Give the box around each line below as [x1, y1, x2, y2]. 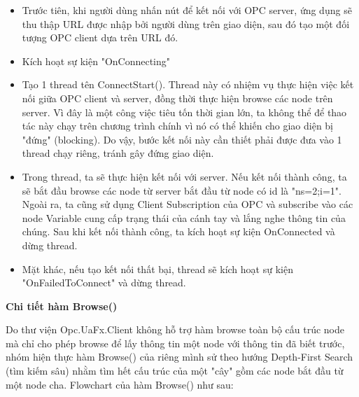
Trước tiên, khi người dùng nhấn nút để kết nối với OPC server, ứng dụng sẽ [22, 3, 352, 17]
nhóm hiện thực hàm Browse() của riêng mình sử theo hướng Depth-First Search [6, 349, 353, 364]
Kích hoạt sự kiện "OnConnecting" [22, 53, 171, 68]
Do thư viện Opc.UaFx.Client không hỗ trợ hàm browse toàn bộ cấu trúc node [6, 322, 345, 337]
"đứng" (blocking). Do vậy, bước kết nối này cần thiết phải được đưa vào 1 [22, 132, 342, 146]
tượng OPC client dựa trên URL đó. [22, 30, 178, 45]
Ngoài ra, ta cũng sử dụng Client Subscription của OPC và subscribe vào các [22, 197, 353, 211]
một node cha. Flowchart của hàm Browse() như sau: [6, 377, 234, 391]
